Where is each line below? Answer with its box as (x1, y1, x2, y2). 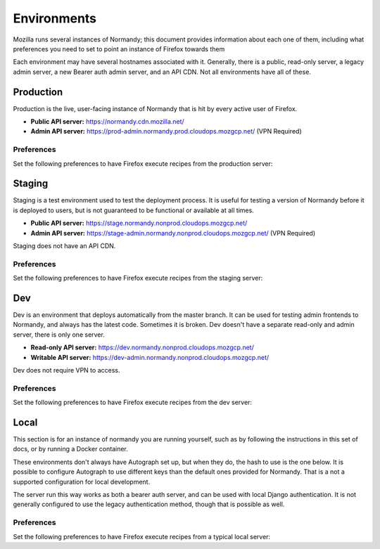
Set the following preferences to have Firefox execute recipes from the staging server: (13, 274, 263, 283)
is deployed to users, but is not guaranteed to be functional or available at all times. (13, 206, 255, 214)
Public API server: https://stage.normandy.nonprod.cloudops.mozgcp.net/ (30, 219, 248, 228)
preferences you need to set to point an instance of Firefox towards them (13, 44, 225, 53)
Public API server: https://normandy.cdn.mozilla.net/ (30, 117, 184, 126)
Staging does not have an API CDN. (13, 242, 116, 250)
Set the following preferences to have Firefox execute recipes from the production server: (13, 159, 273, 168)
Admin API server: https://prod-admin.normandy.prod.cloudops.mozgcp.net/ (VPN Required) (30, 127, 302, 136)
